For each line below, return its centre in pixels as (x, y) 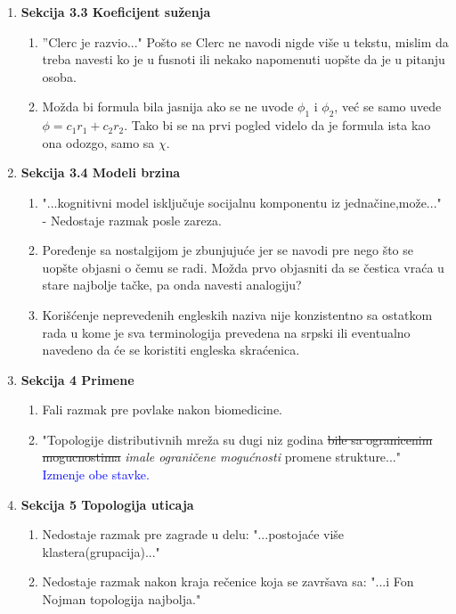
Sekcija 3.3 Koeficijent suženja (116, 12)
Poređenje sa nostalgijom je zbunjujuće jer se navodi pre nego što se (228, 250)
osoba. (59, 76)
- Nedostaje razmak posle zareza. (132, 220)
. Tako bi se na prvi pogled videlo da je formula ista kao (277, 125)
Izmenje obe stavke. (96, 475)
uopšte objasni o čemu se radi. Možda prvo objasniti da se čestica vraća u (243, 267)
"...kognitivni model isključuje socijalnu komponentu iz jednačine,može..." (242, 202)
